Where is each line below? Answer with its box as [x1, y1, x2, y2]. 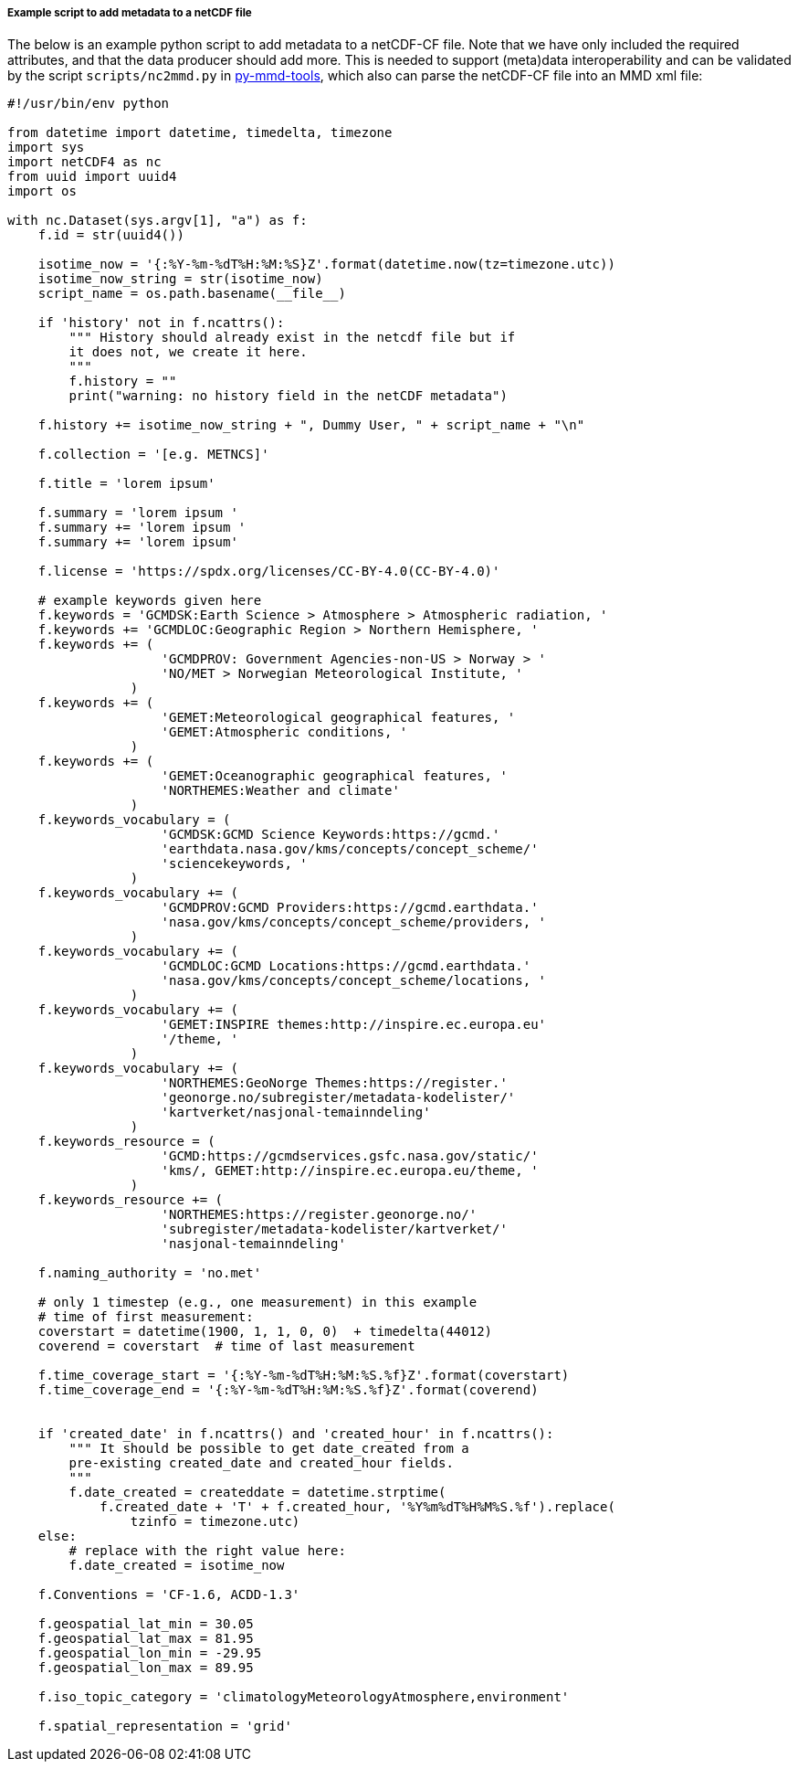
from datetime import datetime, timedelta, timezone [7, 125, 393, 141]
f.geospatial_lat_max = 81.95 [37, 1631, 254, 1647]
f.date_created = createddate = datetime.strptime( [68, 1485, 446, 1500]
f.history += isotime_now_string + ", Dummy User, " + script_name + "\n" [37, 418, 585, 433]
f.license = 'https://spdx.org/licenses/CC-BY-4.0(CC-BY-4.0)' [37, 564, 500, 579]
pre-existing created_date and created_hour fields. [68, 1456, 454, 1471]
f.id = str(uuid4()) [37, 228, 184, 243]
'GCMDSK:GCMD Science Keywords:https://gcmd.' [161, 827, 500, 842]
